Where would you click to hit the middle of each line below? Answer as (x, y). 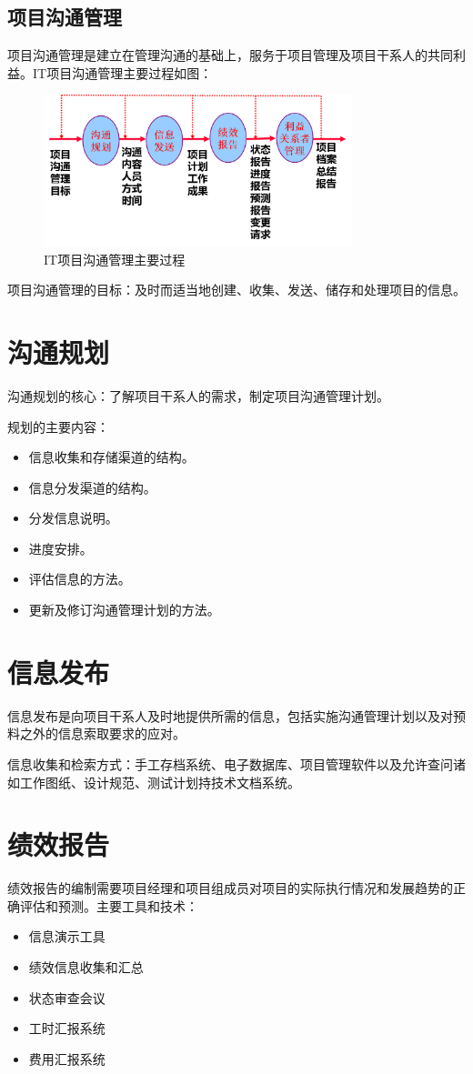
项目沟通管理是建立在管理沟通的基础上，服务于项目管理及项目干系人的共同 (230, 55)
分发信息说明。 (73, 518)
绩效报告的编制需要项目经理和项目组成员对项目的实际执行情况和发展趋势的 (230, 888)
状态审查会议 (67, 997)
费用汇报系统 (67, 1058)
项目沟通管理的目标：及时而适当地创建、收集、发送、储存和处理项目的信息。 (236, 290)
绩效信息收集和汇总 (86, 967)
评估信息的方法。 (80, 579)
